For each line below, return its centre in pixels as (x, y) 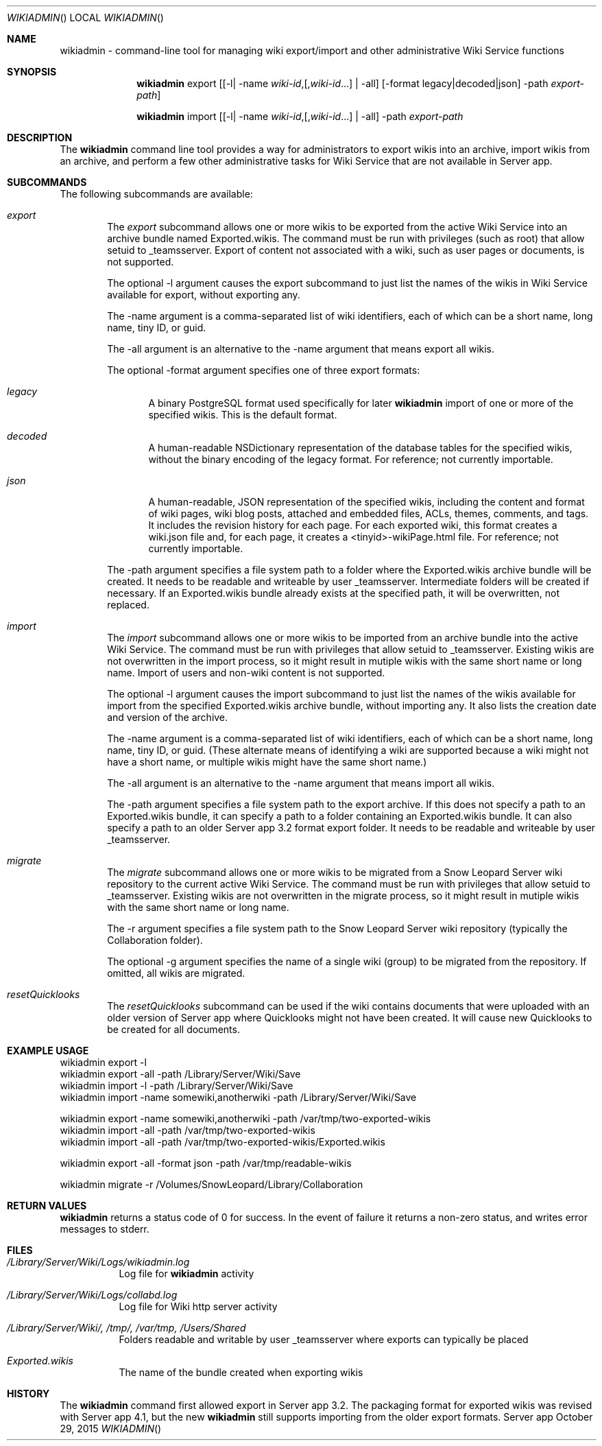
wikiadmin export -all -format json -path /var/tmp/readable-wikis (206, 1163)
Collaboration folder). (155, 940)
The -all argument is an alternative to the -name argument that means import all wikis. (301, 783)
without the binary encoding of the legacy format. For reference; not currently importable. (351, 459)
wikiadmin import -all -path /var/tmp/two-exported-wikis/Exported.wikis (222, 1142)
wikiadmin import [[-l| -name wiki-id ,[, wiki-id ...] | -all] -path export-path (300, 116)
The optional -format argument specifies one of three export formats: (264, 370)
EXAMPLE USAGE (48, 1051)
